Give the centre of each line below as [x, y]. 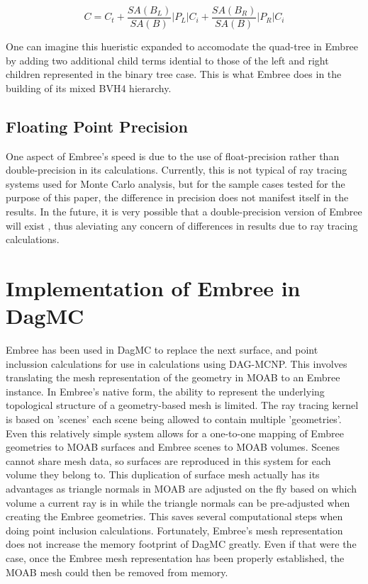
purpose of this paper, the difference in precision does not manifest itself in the [177, 197]
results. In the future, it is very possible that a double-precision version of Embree [184, 212]
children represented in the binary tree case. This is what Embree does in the [174, 74]
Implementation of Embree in [153, 287]
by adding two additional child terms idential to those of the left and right [167, 60]
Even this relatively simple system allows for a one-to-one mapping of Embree [175, 433]
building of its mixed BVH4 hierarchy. [89, 88]
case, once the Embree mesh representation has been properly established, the [175, 558]
